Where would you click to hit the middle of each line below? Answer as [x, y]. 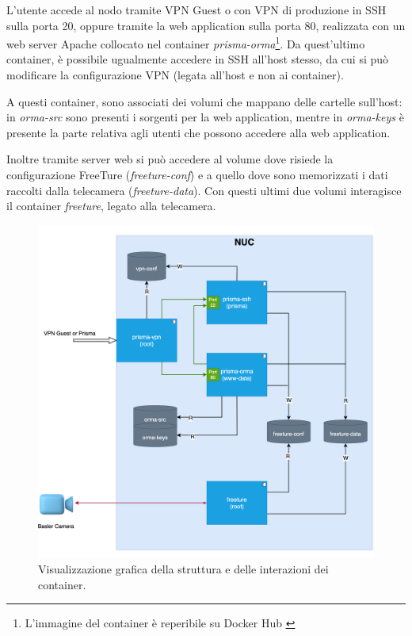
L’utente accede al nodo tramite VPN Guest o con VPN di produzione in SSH [196, 10]
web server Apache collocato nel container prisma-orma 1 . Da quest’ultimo [186, 42]
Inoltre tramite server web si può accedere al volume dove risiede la [170, 159]
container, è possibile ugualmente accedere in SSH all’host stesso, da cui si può [198, 59]
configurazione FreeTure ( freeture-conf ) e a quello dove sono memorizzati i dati [197, 174]
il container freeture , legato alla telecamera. [111, 206]
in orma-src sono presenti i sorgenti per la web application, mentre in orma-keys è [205, 117]
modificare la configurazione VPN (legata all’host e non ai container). [175, 75]
